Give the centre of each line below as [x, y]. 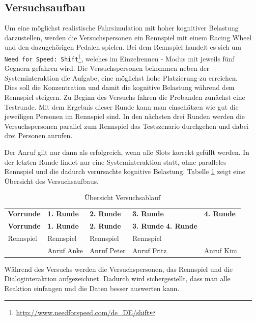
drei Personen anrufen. [39, 135]
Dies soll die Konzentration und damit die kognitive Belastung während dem [120, 87]
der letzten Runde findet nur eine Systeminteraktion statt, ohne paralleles [115, 161]
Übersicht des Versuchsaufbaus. [52, 181]
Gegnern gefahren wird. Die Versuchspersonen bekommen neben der [107, 68]
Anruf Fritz [149, 250]
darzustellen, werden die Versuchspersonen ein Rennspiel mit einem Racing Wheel [128, 37]
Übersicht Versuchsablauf [123, 197]
